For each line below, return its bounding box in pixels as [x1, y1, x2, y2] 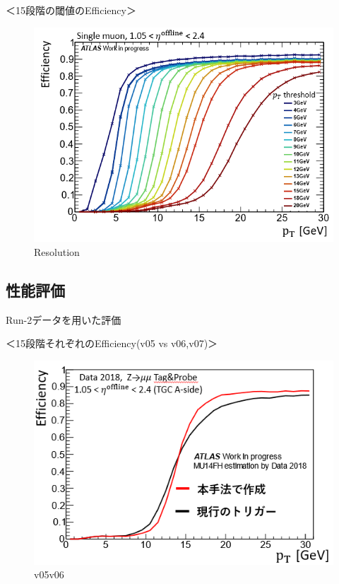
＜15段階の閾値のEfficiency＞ [6, 3, 136, 17]
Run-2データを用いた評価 [6, 312, 121, 327]
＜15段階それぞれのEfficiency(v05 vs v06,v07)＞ [6, 336, 218, 351]
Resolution [34, 244, 80, 259]
